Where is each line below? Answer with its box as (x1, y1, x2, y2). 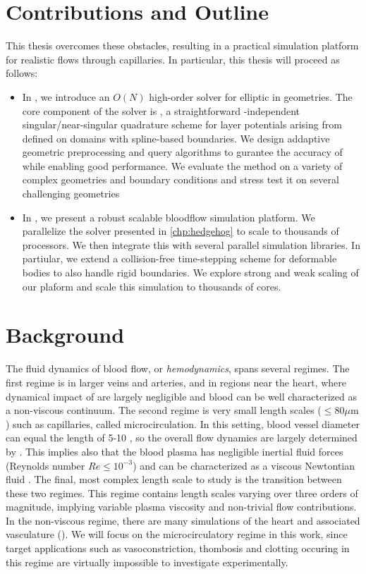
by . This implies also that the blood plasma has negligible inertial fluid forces (6, 444, 343, 458)
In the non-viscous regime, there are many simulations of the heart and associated (6, 513, 360, 527)
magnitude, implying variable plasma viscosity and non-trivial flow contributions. (6, 499, 357, 514)
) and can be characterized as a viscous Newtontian (133, 458, 355, 472)
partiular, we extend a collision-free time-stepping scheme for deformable (22, 251, 337, 266)
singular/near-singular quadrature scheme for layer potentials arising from (22, 117, 342, 132)
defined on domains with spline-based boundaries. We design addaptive (22, 130, 330, 145)
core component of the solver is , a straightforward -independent (22, 103, 300, 118)
